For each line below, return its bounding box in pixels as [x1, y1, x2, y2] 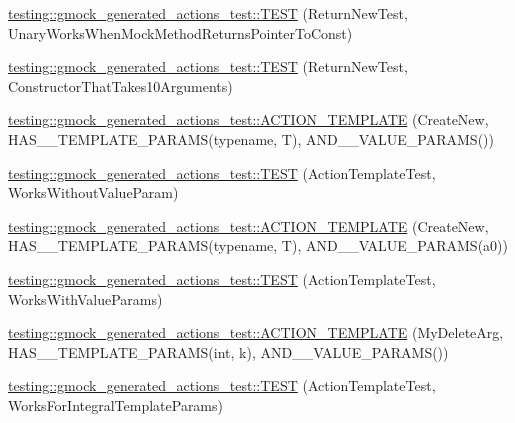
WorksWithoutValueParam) [8, 182, 179, 203]
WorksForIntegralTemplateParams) [8, 394, 223, 415]
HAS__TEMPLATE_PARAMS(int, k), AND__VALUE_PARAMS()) [8, 341, 449, 362]
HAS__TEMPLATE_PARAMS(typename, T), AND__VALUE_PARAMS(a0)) [8, 235, 508, 256]
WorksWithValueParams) [8, 288, 163, 309]
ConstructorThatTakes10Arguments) [8, 75, 233, 96]
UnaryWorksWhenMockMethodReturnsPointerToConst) [8, 22, 353, 43]
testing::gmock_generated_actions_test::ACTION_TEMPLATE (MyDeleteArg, [8, 322, 504, 343]
